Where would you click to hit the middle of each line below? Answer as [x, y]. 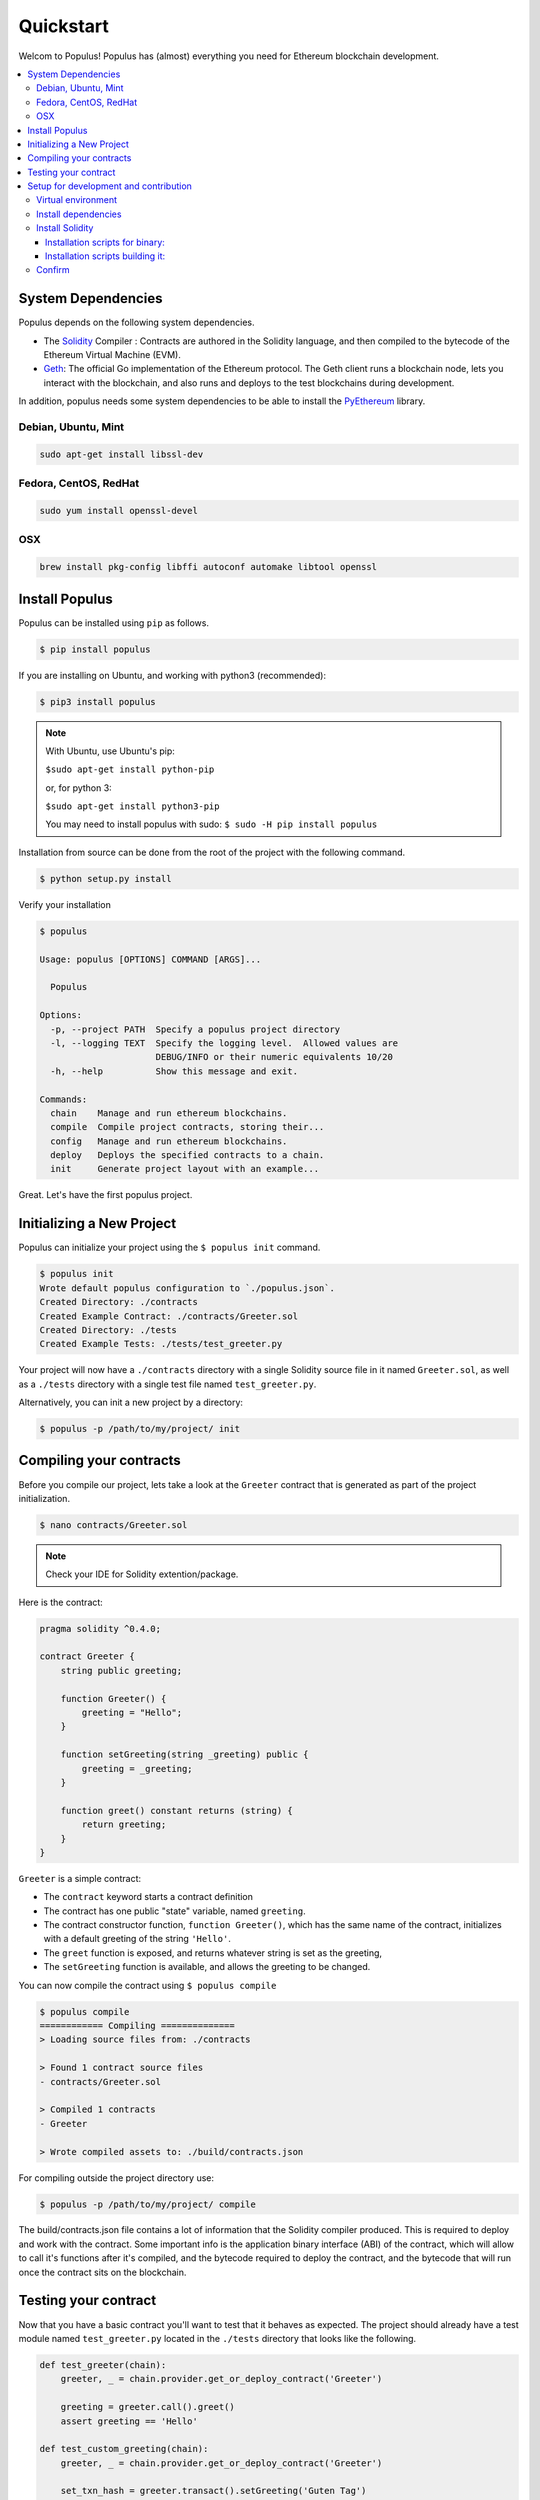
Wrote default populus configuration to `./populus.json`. [187, 1288]
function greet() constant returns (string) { [177, 1810]
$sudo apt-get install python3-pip [132, 806]
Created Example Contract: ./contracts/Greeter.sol [169, 1316]
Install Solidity [65, 228]
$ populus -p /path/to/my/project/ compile [148, 2204]
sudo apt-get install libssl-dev [121, 454]
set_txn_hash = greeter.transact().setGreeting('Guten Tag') [213, 2491]
